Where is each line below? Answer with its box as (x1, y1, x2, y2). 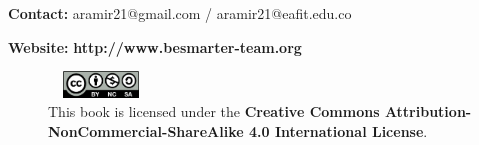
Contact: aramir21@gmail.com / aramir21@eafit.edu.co (8, 3, 352, 23)
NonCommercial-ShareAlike (48, 121, 244, 142)
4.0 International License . (249, 121, 428, 142)
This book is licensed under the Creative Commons (48, 101, 380, 122)
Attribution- (384, 101, 472, 122)
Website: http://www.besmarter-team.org (8, 36, 302, 57)
